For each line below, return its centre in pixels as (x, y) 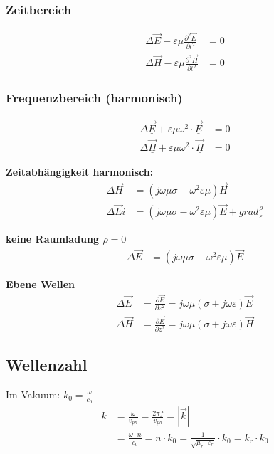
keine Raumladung (53, 239)
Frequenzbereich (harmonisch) (94, 98)
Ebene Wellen (40, 284)
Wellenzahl (47, 365)
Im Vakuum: (33, 394)
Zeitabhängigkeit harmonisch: (80, 172)
